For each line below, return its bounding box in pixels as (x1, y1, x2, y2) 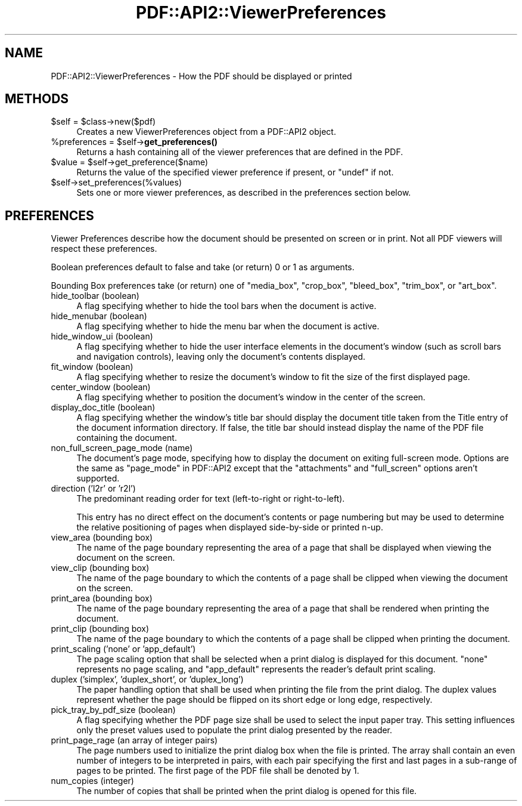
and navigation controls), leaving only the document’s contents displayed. (76, 351, 366, 362)
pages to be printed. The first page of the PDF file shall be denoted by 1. (76, 765, 359, 776)
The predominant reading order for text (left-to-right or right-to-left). (76, 493, 345, 504)
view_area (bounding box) (51, 532, 153, 543)
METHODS (5, 91, 69, 107)
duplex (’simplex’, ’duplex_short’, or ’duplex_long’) (51, 674, 244, 685)
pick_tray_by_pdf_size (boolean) (51, 705, 176, 715)
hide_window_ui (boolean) (51, 331, 153, 342)
